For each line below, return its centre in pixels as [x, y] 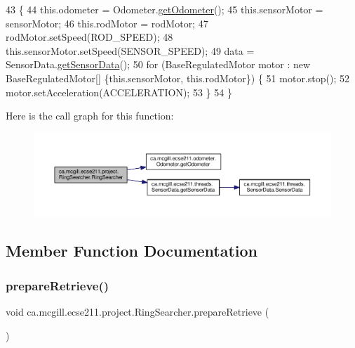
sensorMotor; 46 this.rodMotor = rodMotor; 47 [107, 23]
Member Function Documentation [132, 251]
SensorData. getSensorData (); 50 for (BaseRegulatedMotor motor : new [158, 64]
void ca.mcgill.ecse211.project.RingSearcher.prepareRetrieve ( [138, 311]
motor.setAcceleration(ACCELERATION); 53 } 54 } [119, 92]
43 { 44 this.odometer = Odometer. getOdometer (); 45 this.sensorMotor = [165, 9]
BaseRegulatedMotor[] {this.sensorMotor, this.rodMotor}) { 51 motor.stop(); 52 [177, 78]
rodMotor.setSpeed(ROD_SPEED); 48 [89, 37]
